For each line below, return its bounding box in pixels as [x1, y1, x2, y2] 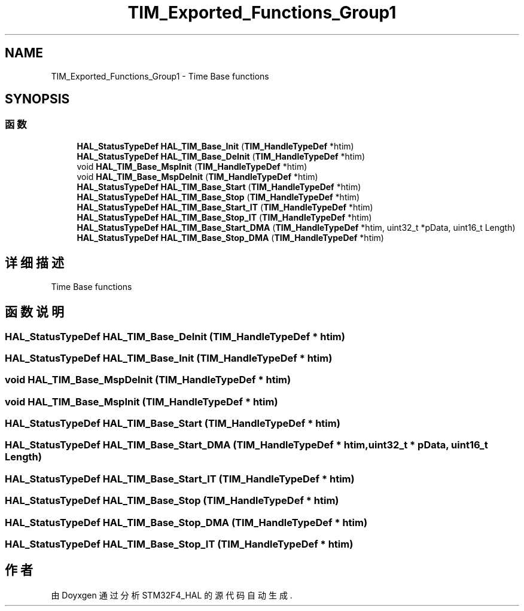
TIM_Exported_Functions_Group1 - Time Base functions [51, 71, 269, 81]
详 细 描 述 [5, 255, 64, 271]
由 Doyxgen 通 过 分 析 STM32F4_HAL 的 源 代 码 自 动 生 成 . [51, 589, 293, 600]
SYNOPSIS [5, 91, 70, 107]
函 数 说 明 [5, 304, 64, 320]
